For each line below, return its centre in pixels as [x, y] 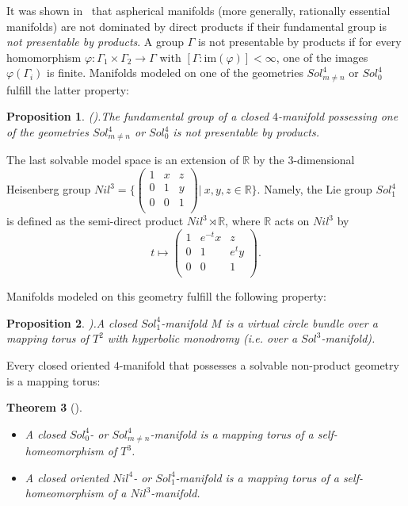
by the [269, 160]
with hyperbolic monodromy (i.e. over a [202, 338]
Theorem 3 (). [44, 407]
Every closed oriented [59, 364]
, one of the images [322, 57]
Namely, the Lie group [318, 189]
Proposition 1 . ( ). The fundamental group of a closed [138, 116]
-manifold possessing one [338, 116]
